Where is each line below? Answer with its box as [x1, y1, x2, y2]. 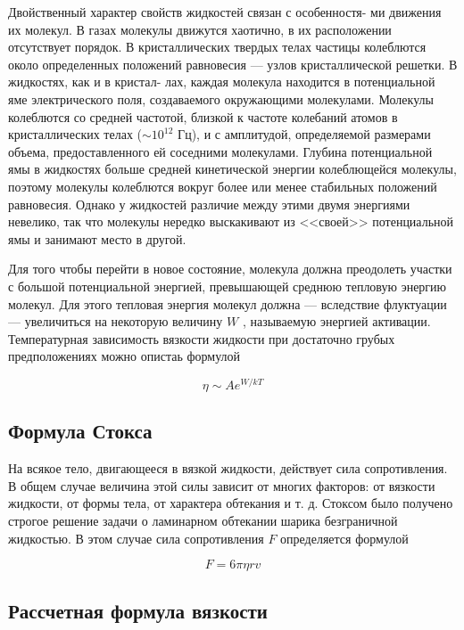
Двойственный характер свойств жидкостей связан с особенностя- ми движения [8, 3, 442, 20]
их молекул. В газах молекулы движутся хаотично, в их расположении [8, 20, 392, 38]
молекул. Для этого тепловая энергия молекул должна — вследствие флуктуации [8, 294, 447, 313]
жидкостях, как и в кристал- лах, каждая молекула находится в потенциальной [8, 72, 435, 91]
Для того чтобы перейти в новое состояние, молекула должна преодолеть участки [8, 259, 452, 278]
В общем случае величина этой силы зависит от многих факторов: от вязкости [8, 476, 435, 495]
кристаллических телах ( [8, 125, 143, 143]
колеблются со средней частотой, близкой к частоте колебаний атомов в [8, 107, 398, 126]
